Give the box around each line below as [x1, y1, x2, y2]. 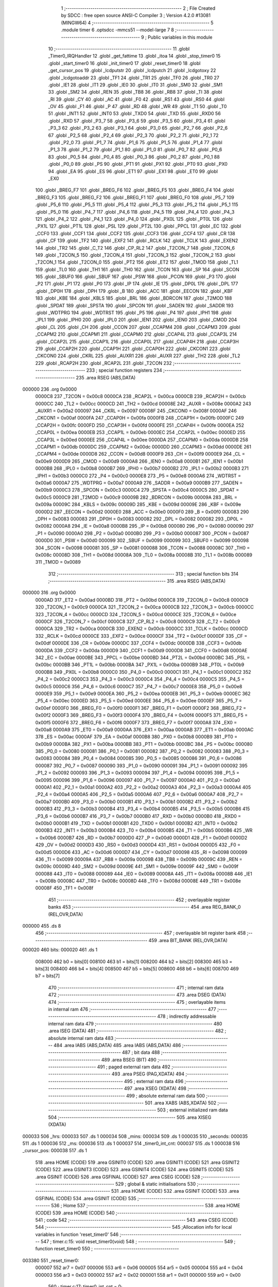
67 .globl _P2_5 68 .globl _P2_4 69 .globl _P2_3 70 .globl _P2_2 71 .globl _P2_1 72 [48, 132, 219, 138]
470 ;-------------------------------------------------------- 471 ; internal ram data [48, 984, 224, 990]
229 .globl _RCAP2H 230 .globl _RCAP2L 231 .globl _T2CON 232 [35, 360, 172, 366]
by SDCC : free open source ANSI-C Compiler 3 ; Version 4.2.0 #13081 [61, 12, 211, 19]
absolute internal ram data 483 [48, 1035, 114, 1041]
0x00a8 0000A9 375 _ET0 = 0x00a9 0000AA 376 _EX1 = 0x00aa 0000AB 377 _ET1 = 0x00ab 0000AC [35, 726, 254, 733]
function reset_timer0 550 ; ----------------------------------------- [35, 1246, 180, 1252]
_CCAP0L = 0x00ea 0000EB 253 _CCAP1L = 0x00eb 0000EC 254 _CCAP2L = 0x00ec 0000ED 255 [35, 429, 246, 436]
